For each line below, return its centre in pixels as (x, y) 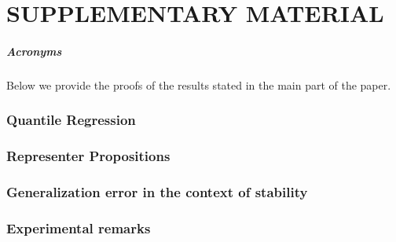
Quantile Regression (71, 120)
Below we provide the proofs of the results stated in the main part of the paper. (199, 84)
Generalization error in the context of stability (157, 192)
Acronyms (34, 51)
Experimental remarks (79, 227)
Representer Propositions (88, 156)
